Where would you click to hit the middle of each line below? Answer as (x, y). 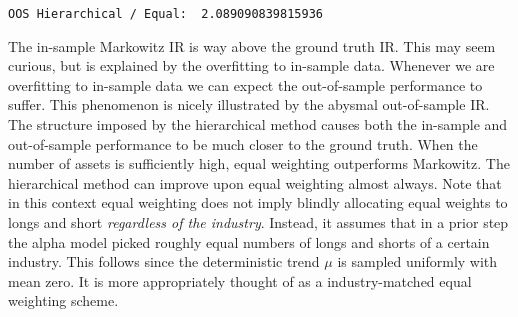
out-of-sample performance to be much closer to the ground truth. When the (243, 143)
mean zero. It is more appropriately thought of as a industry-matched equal (240, 280)
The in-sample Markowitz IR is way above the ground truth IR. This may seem (252, 45)
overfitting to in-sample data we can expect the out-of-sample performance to (245, 84)
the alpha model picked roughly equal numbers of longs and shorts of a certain (249, 241)
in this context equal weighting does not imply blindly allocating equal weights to (258, 202)
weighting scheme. (63, 300)
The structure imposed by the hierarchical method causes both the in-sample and (258, 124)
